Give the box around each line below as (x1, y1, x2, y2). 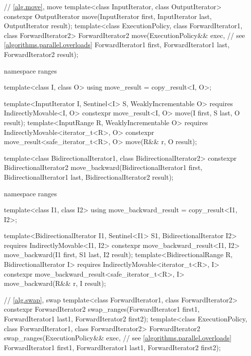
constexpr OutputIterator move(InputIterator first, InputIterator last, (4, 11, 212, 21)
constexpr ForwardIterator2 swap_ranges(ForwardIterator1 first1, (4, 304, 200, 314)
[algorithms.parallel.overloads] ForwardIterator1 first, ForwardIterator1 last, (4, 39, 230, 50)
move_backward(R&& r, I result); (4, 278, 106, 288)
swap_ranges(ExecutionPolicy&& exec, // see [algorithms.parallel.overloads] (4, 333, 232, 343)
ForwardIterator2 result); (4, 49, 78, 59)
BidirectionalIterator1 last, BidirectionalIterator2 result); (4, 171, 174, 182)
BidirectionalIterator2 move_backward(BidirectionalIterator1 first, (4, 162, 202, 172)
